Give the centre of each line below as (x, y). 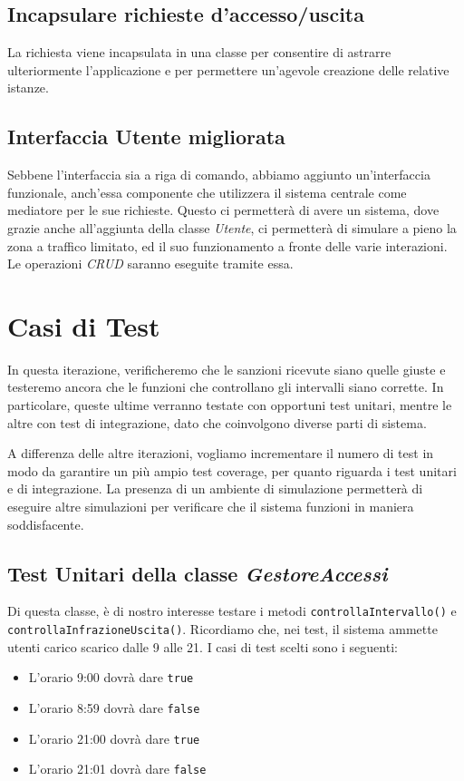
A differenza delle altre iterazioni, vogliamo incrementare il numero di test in (221, 453)
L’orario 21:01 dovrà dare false (117, 769)
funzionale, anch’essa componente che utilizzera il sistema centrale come (207, 192)
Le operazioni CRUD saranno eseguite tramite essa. (150, 264)
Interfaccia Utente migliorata (146, 137)
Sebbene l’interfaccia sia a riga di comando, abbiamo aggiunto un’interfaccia (219, 175)
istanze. (28, 88)
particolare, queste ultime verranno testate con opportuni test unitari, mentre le (230, 405)
